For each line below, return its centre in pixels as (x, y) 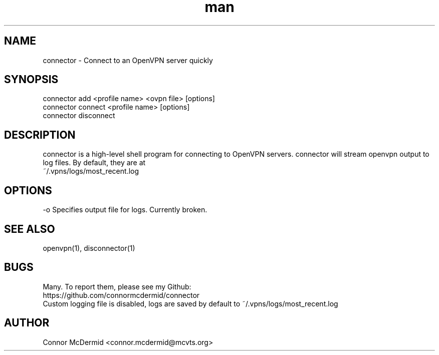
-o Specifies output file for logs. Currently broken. (125, 210)
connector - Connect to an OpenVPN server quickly (128, 60)
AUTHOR (27, 323)
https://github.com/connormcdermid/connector (121, 295)
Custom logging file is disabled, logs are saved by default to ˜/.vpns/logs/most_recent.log (190, 303)
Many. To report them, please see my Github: (117, 286)
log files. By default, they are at (94, 163)
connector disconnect (79, 116)
